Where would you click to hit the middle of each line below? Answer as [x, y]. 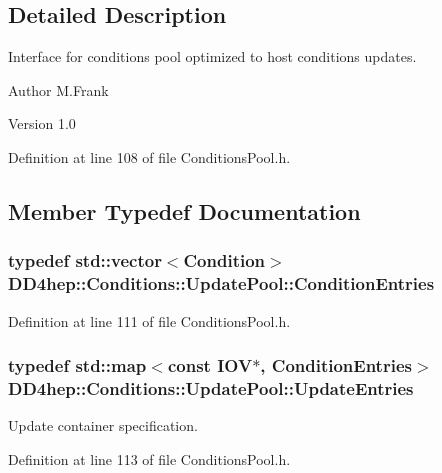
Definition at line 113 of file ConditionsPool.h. [149, 458]
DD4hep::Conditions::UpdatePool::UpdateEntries [211, 387]
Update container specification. [103, 425]
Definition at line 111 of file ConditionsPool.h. [149, 320]
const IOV [210, 365]
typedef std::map [77, 365]
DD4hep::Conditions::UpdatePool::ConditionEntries [221, 283]
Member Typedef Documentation [184, 210]
